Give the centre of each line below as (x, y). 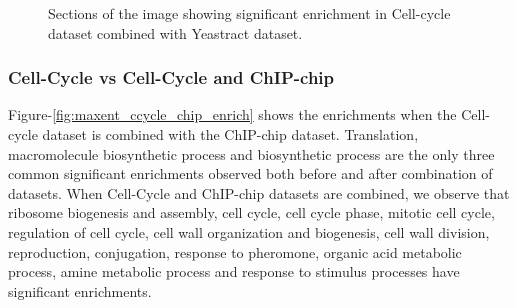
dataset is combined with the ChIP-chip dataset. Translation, (230, 134)
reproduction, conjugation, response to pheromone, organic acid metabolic (235, 251)
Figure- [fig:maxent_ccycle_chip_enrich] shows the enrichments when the (232, 114)
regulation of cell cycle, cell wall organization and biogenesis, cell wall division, (249, 231)
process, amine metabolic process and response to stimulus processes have (234, 271)
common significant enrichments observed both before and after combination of (250, 173)
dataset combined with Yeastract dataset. (175, 32)
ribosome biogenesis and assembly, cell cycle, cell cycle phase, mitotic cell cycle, (251, 212)
